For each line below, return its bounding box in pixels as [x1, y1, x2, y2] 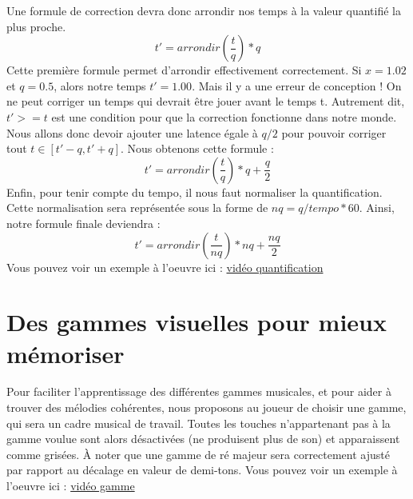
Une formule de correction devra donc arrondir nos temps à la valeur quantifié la [6, 2, 401, 18]
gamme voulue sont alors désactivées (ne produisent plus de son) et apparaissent [6, 430, 400, 447]
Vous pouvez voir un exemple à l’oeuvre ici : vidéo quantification [6, 258, 324, 275]
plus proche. [6, 18, 66, 34]
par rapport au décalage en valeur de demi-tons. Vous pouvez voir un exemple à [6, 461, 398, 478]
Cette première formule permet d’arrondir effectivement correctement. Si [6, 62, 362, 78]
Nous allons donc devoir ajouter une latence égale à [6, 124, 258, 141]
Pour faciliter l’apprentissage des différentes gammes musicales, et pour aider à [6, 383, 391, 400]
